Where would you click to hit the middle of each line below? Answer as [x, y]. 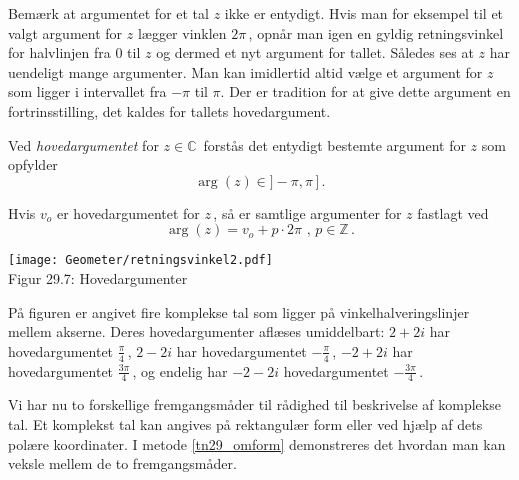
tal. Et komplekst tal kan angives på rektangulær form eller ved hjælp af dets [245, 424]
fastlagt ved [453, 212]
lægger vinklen [182, 32]
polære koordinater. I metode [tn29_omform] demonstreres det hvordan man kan [257, 443]
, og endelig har [180, 370]
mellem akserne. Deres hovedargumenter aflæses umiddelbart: [196, 331]
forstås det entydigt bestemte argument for [334, 144]
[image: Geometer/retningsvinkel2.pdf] [140, 260]
